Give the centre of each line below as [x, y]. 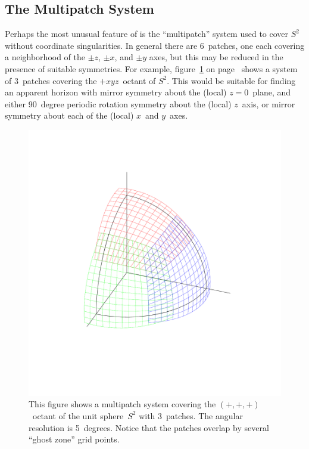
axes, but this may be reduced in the [216, 57]
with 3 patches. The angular [191, 415]
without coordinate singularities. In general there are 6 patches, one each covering [155, 45]
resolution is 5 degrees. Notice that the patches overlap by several [149, 427]
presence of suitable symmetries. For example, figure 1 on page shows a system [151, 68]
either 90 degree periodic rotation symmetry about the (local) [118, 103]
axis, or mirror [269, 103]
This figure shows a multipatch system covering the [122, 404]
